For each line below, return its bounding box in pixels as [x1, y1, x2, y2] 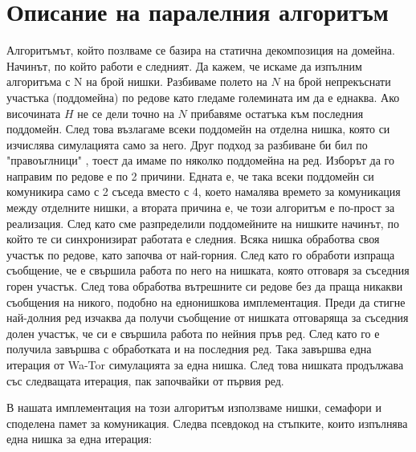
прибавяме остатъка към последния [190, 104, 364, 121]
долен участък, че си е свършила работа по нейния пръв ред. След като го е [6, 324, 380, 341]
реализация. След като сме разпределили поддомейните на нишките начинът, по [6, 214, 399, 231]
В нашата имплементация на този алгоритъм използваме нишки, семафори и [6, 399, 381, 416]
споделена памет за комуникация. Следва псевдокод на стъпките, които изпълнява [6, 414, 408, 431]
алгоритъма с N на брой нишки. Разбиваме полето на [6, 73, 267, 90]
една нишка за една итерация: [6, 430, 153, 447]
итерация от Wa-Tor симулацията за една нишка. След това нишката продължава [6, 356, 404, 373]
